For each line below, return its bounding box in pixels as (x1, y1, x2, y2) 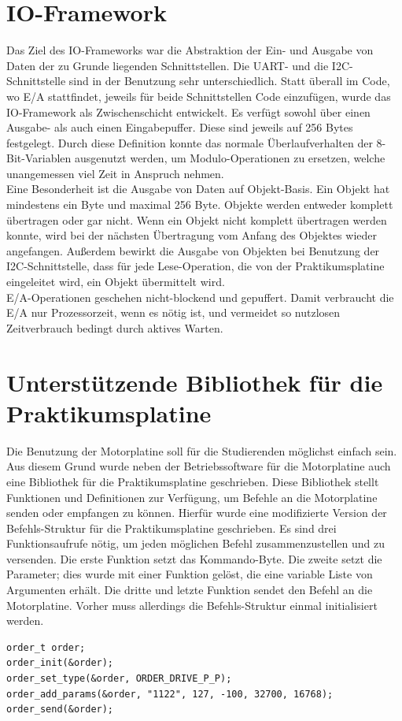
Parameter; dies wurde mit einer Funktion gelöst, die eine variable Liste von (6, 566, 373, 582)
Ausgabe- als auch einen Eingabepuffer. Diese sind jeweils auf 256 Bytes (6, 119, 353, 136)
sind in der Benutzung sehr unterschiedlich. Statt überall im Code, (68, 72, 390, 89)
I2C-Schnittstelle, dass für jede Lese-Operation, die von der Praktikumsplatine (6, 258, 385, 274)
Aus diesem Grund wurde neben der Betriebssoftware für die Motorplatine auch (6, 458, 391, 474)
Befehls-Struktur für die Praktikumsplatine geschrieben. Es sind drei (6, 519, 337, 536)
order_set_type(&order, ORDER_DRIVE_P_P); (6, 673, 232, 685)
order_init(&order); (6, 657, 114, 669)
